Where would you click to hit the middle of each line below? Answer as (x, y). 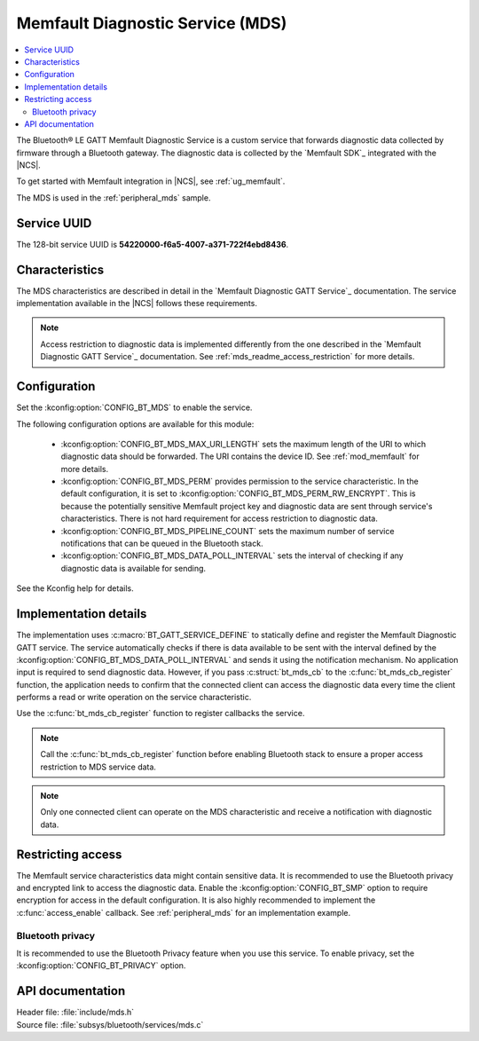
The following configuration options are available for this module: (135, 424)
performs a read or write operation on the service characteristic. (134, 698)
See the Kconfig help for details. (75, 588)
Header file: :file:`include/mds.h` (75, 1013)
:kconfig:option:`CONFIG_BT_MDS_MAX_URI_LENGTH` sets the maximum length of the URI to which (243, 444)
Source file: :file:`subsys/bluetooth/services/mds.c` (110, 1024)
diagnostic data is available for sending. (133, 568)
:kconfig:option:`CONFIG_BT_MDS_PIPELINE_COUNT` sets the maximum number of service (228, 531)
